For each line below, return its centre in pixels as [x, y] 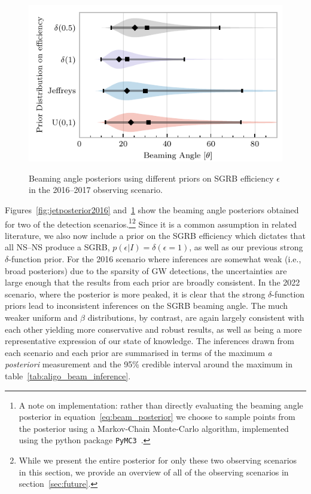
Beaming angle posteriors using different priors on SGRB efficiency [151, 178]
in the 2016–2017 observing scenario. [96, 190]
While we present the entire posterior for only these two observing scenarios [158, 460]
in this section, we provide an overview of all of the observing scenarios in [154, 472]
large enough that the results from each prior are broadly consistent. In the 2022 [153, 282]
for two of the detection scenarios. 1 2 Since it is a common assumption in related [151, 223]
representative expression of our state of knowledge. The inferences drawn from [150, 341]
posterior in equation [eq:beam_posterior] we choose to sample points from [157, 417]
